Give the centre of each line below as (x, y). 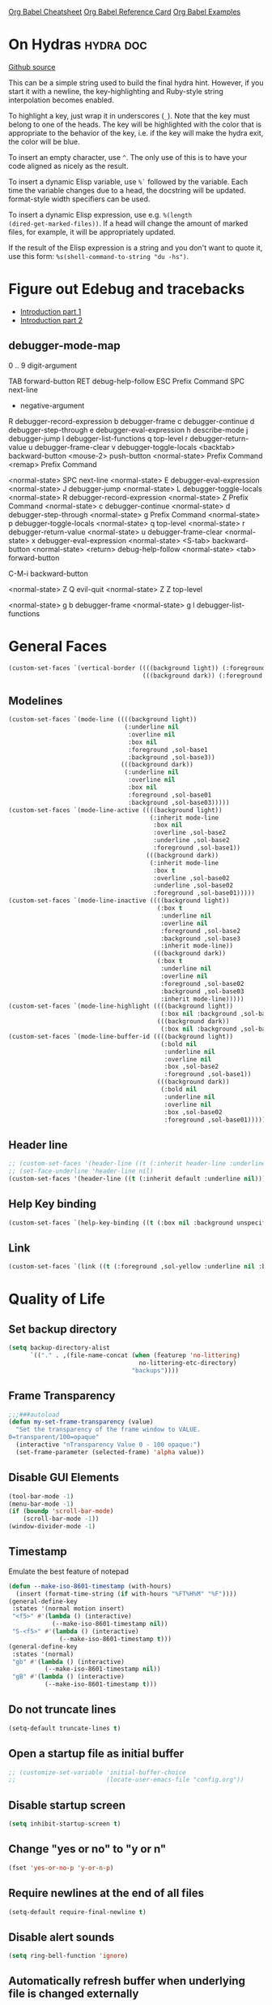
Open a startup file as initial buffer (96, 1754)
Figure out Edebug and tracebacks (127, 290)
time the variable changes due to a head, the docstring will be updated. (127, 190)
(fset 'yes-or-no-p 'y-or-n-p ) (61, 1868)
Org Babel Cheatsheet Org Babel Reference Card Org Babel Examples (125, 12)
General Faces (58, 646)
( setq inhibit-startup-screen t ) (65, 1824)
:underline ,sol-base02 (193, 886)
